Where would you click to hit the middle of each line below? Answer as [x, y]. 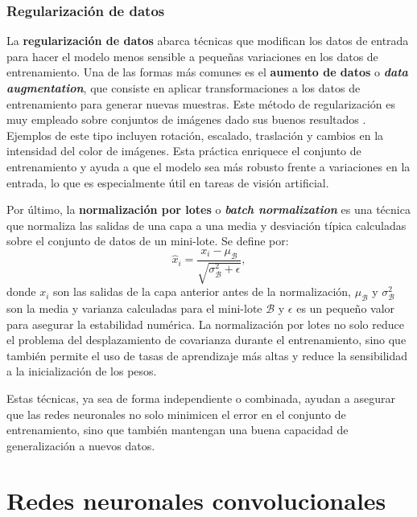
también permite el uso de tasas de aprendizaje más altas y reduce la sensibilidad [207, 355]
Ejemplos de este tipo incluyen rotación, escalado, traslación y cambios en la [195, 135]
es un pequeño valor [346, 308]
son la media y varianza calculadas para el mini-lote [134, 308]
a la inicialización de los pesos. [82, 371]
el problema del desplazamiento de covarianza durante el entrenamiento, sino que [206, 340]
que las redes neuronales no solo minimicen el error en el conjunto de [176, 414]
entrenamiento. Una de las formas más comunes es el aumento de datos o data [207, 72]
